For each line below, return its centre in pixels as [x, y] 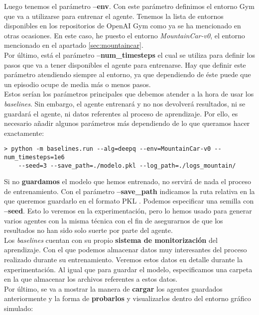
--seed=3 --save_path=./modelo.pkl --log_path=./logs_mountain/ [127, 165]
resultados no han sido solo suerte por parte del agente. [88, 230]
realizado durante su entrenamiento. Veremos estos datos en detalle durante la [123, 260]
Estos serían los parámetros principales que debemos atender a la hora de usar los [129, 94]
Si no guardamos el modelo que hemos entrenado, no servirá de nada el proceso [128, 181]
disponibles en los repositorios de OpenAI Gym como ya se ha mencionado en [123, 26]
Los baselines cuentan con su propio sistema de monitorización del [111, 240]
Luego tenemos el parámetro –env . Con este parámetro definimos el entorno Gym [129, 6]
